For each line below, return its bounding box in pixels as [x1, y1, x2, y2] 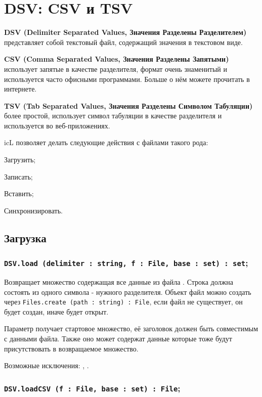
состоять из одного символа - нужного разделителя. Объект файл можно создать [4, 286, 251, 297]
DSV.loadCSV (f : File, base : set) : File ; [4, 381, 181, 394]
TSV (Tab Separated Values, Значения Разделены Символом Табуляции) [4, 100, 253, 111]
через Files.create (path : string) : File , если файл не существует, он [4, 296, 243, 307]
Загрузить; [4, 154, 36, 165]
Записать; [4, 171, 33, 182]
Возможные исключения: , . [4, 360, 89, 371]
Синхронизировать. [4, 205, 63, 215]
